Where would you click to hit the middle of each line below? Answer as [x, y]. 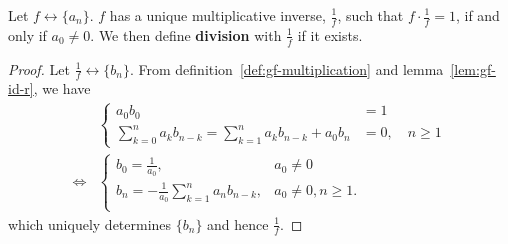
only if [27, 34]
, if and [477, 15]
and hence [238, 223]
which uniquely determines [90, 223]
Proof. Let [39, 68]
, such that [370, 15]
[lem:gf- [473, 68]
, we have [62, 88]
